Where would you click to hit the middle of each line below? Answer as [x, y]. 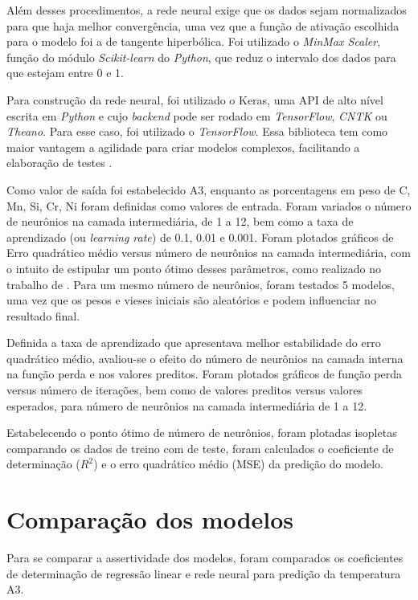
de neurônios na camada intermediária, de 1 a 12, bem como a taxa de [180, 221]
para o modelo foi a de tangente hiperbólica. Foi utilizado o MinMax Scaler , [194, 41]
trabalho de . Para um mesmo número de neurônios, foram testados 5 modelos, [201, 284]
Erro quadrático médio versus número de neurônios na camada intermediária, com [209, 253]
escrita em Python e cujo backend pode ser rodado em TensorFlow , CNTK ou [197, 115]
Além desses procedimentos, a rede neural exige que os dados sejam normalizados [207, 10]
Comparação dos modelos [150, 519]
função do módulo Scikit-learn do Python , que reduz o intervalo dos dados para [201, 57]
